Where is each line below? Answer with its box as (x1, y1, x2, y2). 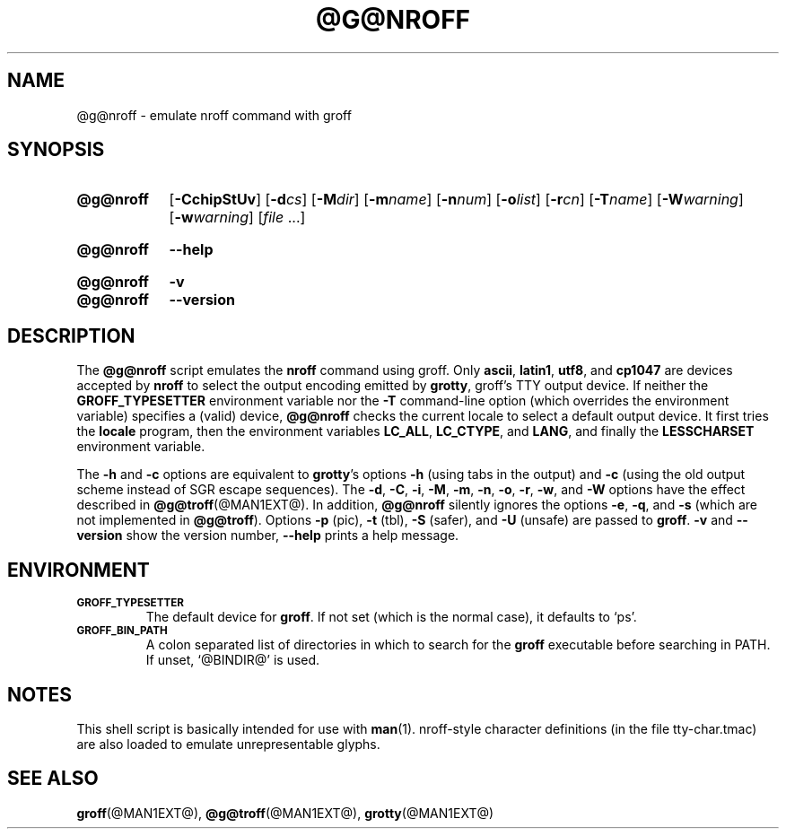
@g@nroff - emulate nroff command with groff (76, 107, 352, 123)
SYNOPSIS (7, 138, 105, 161)
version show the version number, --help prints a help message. (76, 527, 459, 544)
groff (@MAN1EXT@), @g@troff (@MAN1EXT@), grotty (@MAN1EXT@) (76, 805, 494, 821)
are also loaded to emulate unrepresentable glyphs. (76, 736, 380, 752)
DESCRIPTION (7, 324, 135, 347)
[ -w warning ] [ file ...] (169, 208, 306, 227)
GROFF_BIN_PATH (76, 624, 168, 638)
